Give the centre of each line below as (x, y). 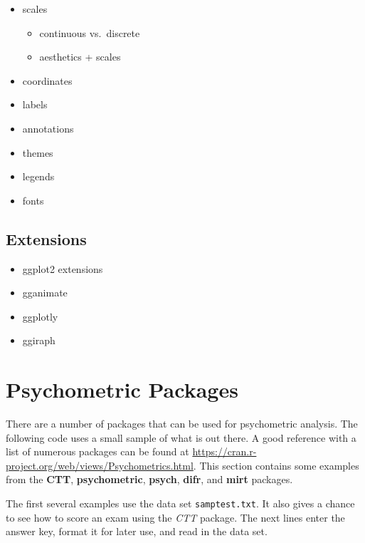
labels (35, 104)
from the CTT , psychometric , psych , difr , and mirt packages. (149, 479)
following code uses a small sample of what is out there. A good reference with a (181, 437)
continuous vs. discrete (90, 32)
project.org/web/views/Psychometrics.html (100, 465)
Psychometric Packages (122, 389)
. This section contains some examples (276, 465)
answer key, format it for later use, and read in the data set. (137, 531)
